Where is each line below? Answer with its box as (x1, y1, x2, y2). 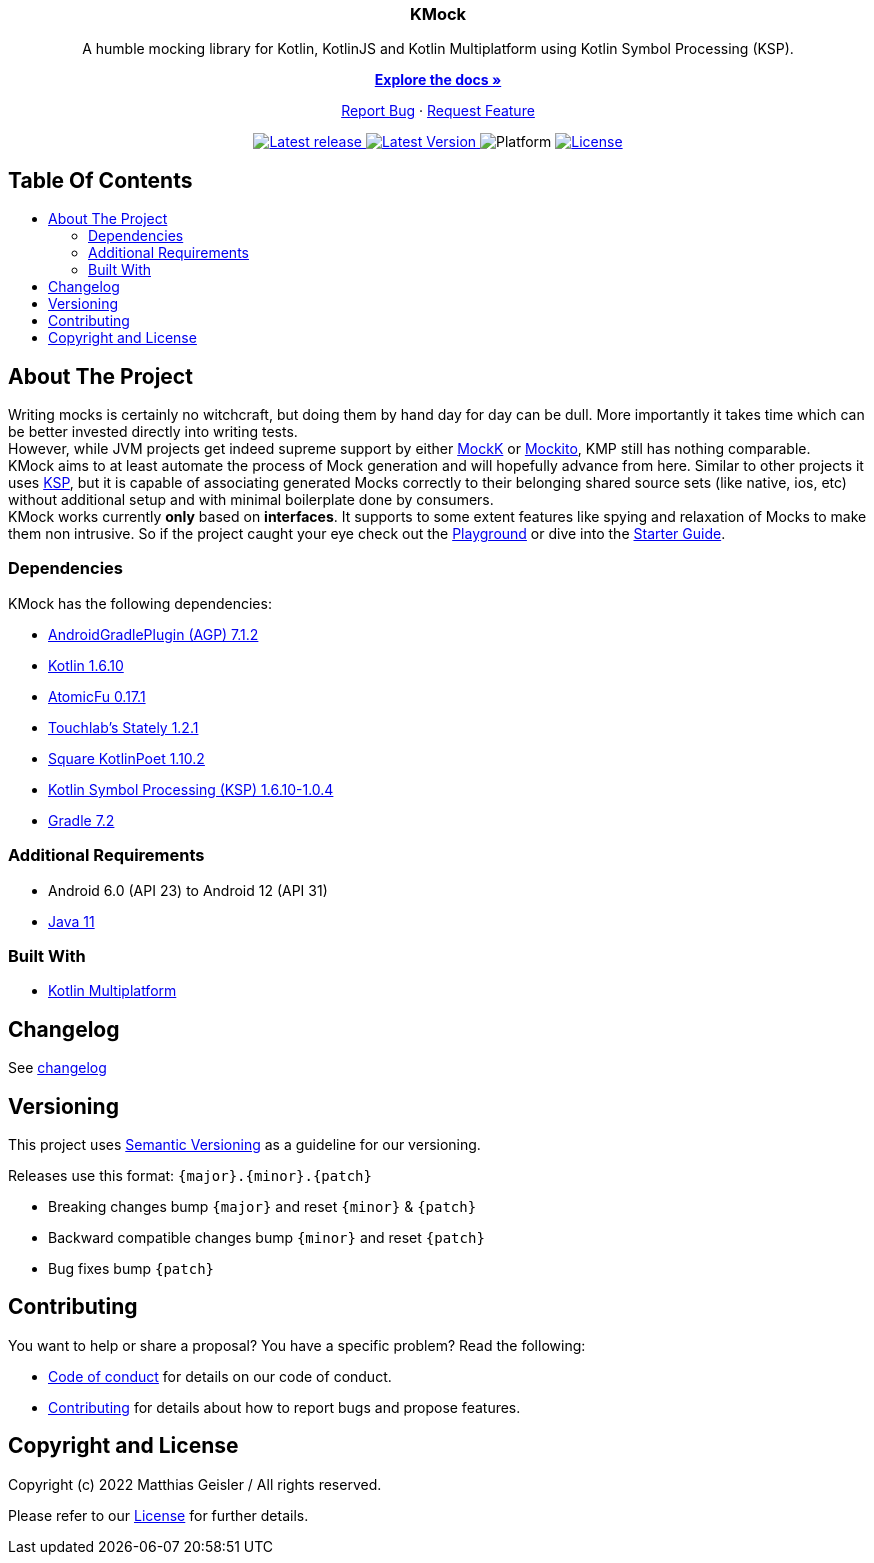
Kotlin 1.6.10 (48, 656, 124, 674)
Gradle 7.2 (48, 811, 115, 829)
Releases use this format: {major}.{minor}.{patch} (8, 1167, 372, 1184)
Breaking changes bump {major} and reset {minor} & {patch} (48, 1198, 477, 1215)
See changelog (8, 1059, 107, 1077)
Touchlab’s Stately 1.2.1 (48, 718, 199, 736)
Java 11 (48, 912, 95, 930)
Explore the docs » (374, 71, 502, 89)
